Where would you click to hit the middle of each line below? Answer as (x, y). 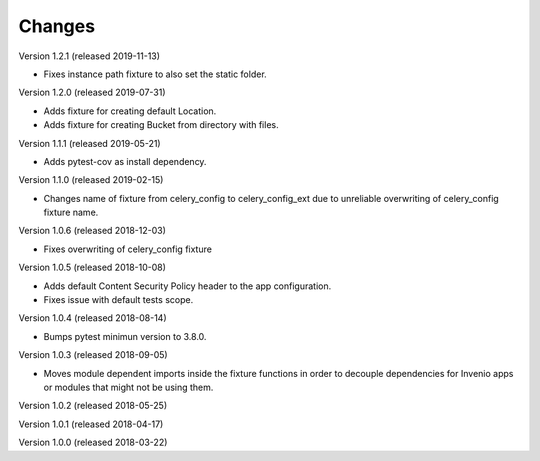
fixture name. (71, 212)
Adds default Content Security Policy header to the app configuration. (187, 286)
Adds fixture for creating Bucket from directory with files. (161, 125)
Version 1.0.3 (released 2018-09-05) (93, 355)
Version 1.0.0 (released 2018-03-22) (93, 442)
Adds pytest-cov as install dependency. (125, 161)
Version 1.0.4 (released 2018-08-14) (92, 318)
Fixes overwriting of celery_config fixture (127, 249)
